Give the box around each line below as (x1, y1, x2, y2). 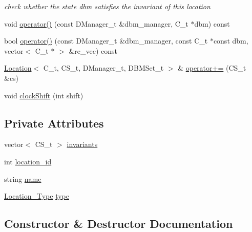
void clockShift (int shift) (4, 90, 83, 100)
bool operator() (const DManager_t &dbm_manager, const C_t (4, 35, 208, 46)
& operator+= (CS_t (178, 62, 246, 73)
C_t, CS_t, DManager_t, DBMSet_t (43, 62, 164, 73)
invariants (67, 139, 98, 150)
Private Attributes (4, 115, 104, 131)
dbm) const (194, 18, 230, 29)
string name (4, 173, 41, 184)
